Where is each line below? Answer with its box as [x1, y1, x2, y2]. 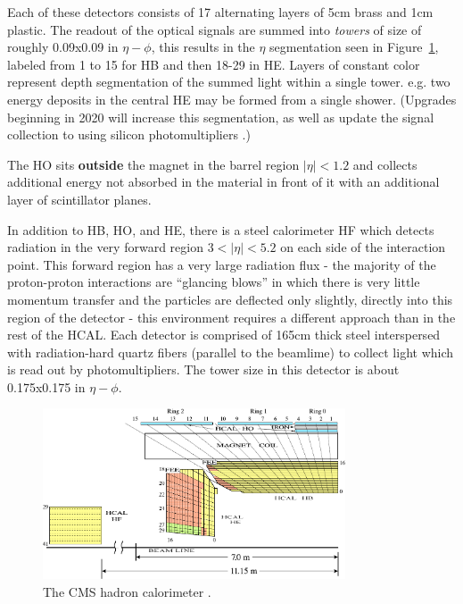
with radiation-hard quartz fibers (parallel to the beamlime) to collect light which [7, 342, 454, 361]
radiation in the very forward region [7, 238, 203, 256]
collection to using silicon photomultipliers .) [7, 125, 251, 144]
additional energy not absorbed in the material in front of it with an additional [7, 172, 440, 191]
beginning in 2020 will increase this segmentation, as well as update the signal [7, 107, 434, 126]
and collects [352, 155, 418, 173]
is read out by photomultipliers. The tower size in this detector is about [7, 360, 400, 379]
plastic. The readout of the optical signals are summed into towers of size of [7, 20, 422, 38]
